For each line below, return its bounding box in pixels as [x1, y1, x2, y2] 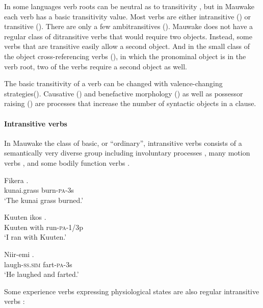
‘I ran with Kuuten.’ [4, 232, 67, 242]
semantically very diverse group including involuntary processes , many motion [4, 147, 250, 158]
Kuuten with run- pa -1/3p [4, 221, 84, 232]
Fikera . [4, 174, 29, 185]
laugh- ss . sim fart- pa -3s [4, 259, 72, 269]
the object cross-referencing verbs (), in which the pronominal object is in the [4, 50, 246, 61]
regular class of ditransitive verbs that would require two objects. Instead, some [4, 31, 252, 41]
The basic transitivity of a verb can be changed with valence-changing [4, 78, 223, 89]
